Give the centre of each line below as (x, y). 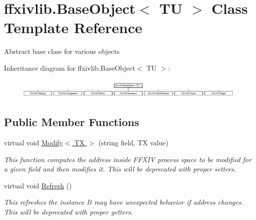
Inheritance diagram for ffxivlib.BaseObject (70, 67)
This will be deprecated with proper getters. (69, 211)
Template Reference (73, 27)
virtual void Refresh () (38, 185)
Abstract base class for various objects (62, 51)
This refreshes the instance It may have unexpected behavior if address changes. (124, 202)
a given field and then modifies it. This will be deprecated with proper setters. (120, 169)
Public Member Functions (72, 122)
